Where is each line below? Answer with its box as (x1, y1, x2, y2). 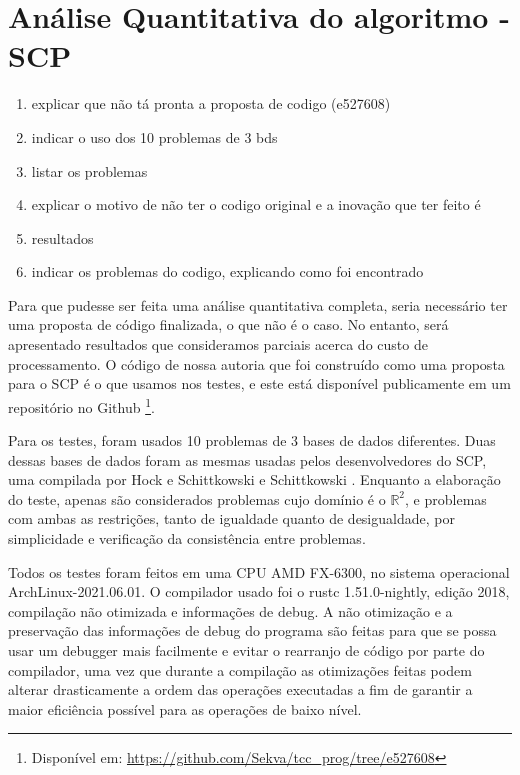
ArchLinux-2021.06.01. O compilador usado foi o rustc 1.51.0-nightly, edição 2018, (8, 581, 510, 602)
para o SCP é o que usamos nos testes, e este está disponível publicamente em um (8, 373, 511, 394)
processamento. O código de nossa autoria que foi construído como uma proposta (8, 353, 505, 374)
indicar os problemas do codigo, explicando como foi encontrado (31, 261, 424, 282)
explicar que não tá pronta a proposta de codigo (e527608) (31, 93, 391, 114)
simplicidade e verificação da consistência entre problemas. (8, 528, 366, 549)
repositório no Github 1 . (8, 393, 155, 417)
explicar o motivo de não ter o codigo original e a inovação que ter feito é (31, 194, 481, 215)
